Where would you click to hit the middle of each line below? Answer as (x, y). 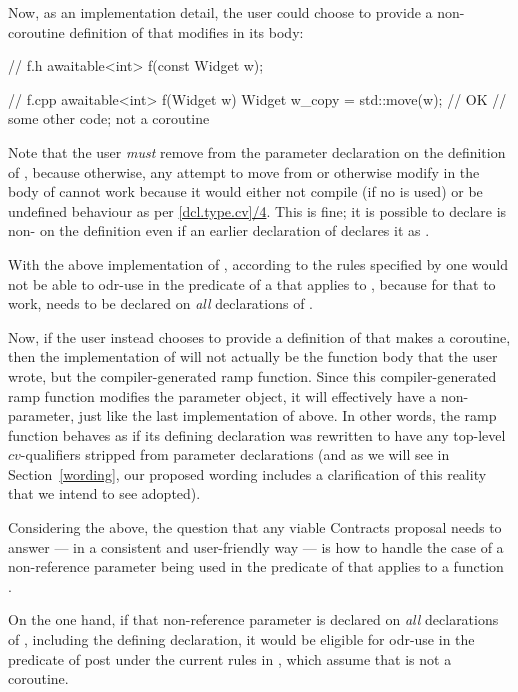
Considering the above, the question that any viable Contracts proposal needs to (255, 527)
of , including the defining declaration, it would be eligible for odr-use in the (241, 639)
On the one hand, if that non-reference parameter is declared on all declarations (253, 619)
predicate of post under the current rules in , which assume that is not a (230, 658)
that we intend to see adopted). (104, 493)
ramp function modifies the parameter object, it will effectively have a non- (238, 395)
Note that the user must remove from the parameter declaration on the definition (257, 151)
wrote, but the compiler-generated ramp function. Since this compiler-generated (252, 375)
